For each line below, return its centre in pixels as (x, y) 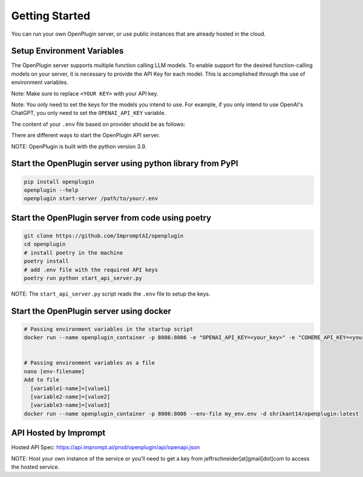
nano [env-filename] (54, 371)
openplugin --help (51, 190)
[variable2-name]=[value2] (70, 397)
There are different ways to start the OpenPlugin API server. (86, 135)
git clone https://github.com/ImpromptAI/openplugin (104, 235)
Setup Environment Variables (67, 51)
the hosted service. (35, 467)
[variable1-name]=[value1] (70, 388)
